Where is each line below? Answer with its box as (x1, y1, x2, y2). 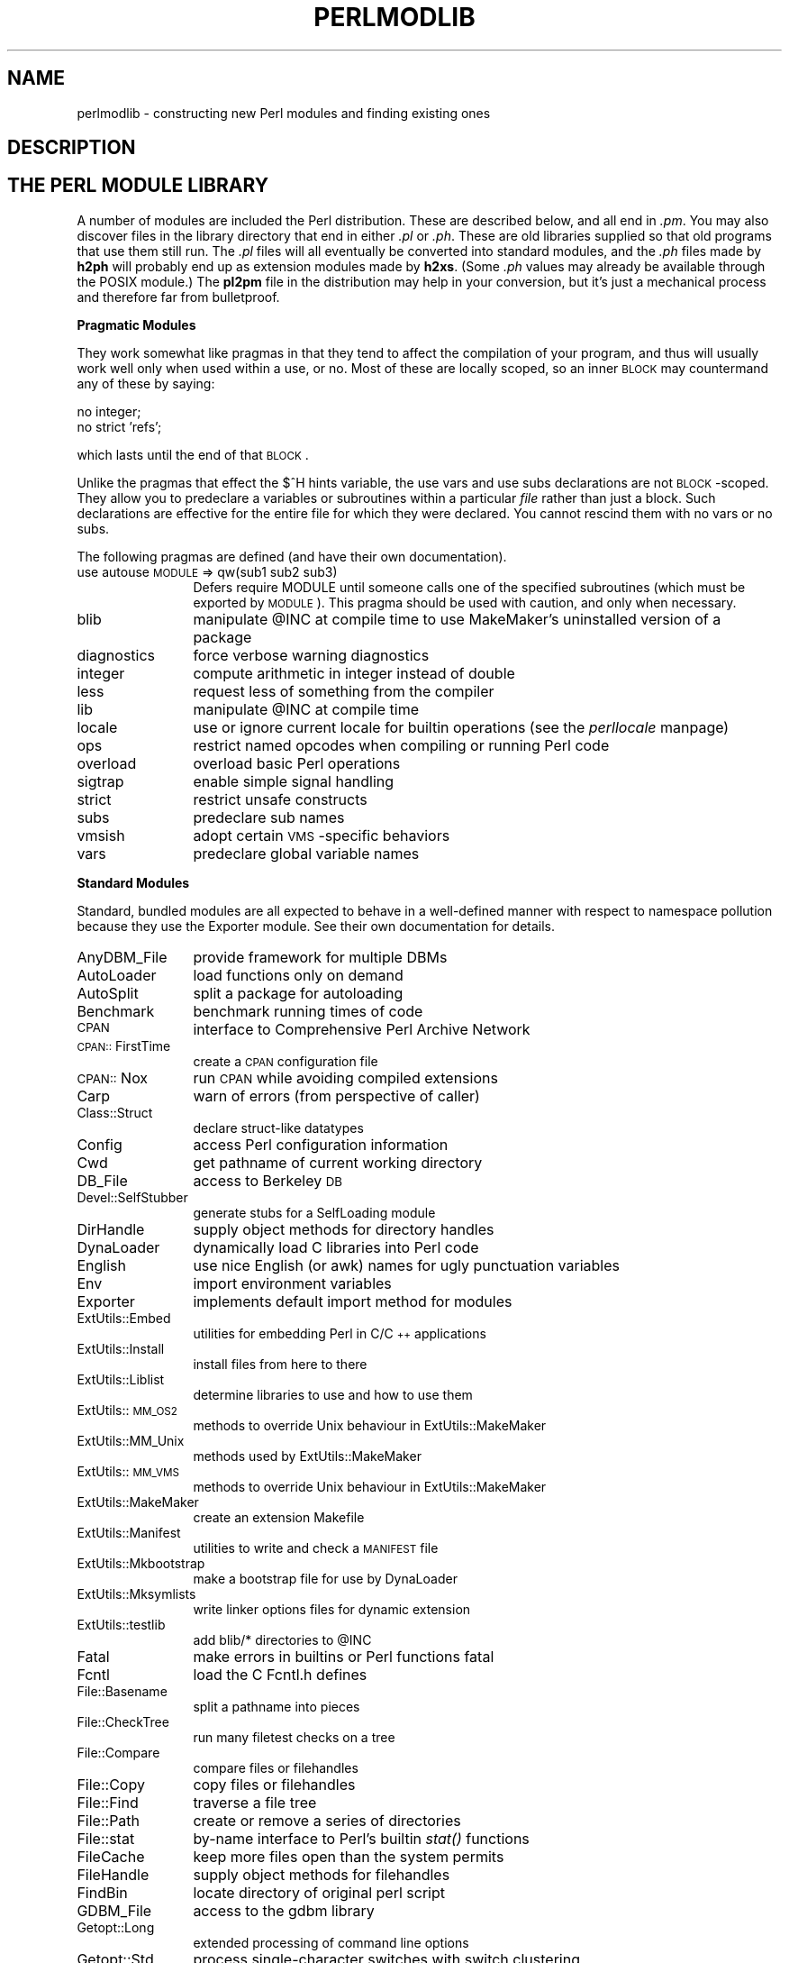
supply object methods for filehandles (193, 1865, 450, 1884)
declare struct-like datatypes (193, 1119, 364, 1136)
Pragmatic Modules (77, 316, 196, 333)
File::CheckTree (77, 1713, 169, 1730)
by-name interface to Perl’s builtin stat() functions (193, 1829, 530, 1848)
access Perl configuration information (193, 1135, 449, 1154)
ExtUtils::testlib (77, 1616, 166, 1632)
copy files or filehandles (193, 1775, 356, 1794)
